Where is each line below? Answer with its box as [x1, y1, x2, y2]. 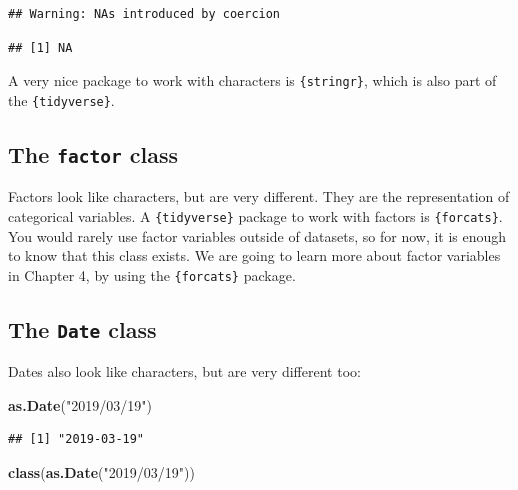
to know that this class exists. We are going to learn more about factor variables [8, 245, 501, 266]
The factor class [8, 138, 179, 169]
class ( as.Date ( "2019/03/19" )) [8, 461, 195, 482]
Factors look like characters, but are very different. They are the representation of [8, 186, 510, 207]
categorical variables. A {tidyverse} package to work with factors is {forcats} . [8, 205, 503, 226]
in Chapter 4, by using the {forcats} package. [8, 264, 296, 285]
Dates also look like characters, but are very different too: [8, 361, 361, 382]
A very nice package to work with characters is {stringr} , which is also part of [8, 70, 497, 91]
